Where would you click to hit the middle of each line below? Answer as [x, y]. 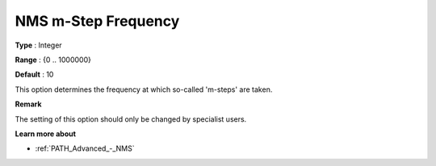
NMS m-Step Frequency [97, 21]
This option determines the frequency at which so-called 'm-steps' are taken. [144, 89]
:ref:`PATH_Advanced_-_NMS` [85, 148]
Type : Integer [38, 45]
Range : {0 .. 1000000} [53, 60]
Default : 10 [34, 75]
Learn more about [46, 134]
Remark [28, 104]
